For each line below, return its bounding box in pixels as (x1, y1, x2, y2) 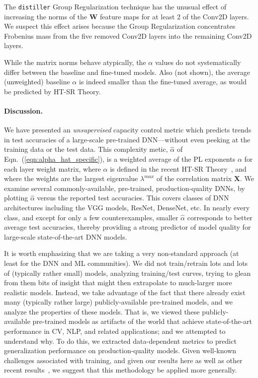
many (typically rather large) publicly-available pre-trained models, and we (4, 297, 233, 307)
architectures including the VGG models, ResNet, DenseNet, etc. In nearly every (4, 202, 250, 212)
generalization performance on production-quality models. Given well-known (4, 345, 237, 356)
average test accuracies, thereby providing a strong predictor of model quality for (4, 222, 251, 232)
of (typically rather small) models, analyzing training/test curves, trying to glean (4, 267, 251, 278)
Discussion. (4, 106, 43, 116)
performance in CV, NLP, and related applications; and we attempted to (4, 326, 226, 336)
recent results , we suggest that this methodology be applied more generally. (4, 365, 237, 375)
